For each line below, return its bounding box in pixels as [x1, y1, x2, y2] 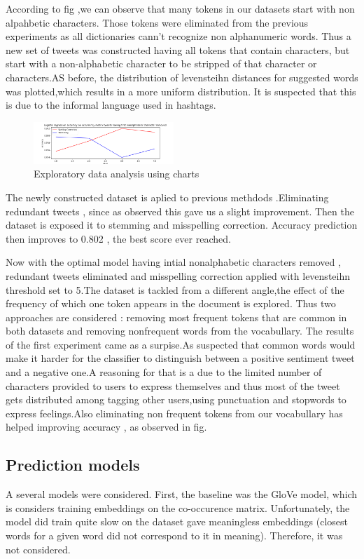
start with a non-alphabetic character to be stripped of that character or [6, 56, 317, 71]
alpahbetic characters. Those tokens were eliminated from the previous [6, 15, 309, 29]
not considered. [6, 541, 71, 556]
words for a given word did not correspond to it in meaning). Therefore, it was [6, 528, 343, 543]
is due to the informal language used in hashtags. [6, 97, 216, 112]
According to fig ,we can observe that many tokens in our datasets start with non [6, 1, 355, 15]
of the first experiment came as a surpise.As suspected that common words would [6, 337, 356, 351]
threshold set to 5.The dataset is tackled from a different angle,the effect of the [6, 282, 344, 297]
